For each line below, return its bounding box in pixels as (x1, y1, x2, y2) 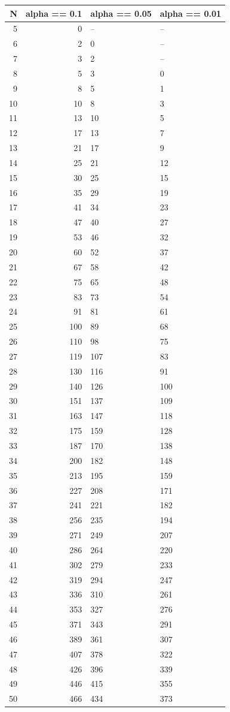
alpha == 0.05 (90, 7, 152, 19)
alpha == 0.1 (26, 7, 82, 19)
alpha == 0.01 (160, 7, 222, 19)
